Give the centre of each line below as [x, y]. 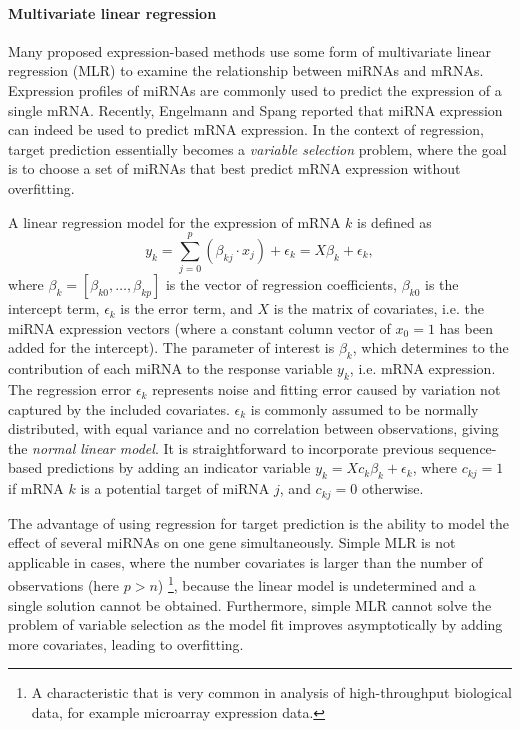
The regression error [70, 389]
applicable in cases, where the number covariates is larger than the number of [245, 561]
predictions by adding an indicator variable [178, 467]
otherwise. [392, 488]
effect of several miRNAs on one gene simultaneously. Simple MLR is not [232, 542]
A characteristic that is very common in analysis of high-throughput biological [271, 692]
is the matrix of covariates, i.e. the [378, 308]
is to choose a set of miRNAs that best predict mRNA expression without [234, 168]
